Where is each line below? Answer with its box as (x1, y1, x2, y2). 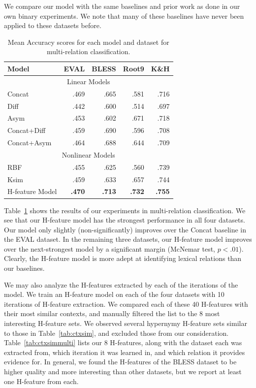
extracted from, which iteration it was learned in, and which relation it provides (4, 347, 245, 357)
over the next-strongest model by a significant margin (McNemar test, (4, 243, 215, 254)
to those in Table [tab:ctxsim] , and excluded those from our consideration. (4, 327, 229, 338)
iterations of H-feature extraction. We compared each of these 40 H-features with (4, 298, 248, 309)
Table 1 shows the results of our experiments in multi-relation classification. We (4, 205, 246, 215)
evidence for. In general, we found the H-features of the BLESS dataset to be (4, 356, 237, 367)
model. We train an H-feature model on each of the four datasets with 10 (4, 289, 224, 299)
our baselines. (4, 263, 45, 273)
